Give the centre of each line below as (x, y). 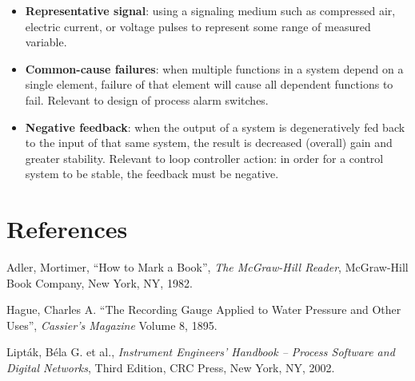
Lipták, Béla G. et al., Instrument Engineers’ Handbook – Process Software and (201, 352)
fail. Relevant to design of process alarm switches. (147, 99)
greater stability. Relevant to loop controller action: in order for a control (204, 158)
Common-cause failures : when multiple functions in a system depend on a (214, 68)
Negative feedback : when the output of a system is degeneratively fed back (215, 127)
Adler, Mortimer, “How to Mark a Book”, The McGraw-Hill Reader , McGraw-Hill (207, 267)
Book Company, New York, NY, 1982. (100, 282)
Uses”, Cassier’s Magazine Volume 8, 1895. (112, 325)
